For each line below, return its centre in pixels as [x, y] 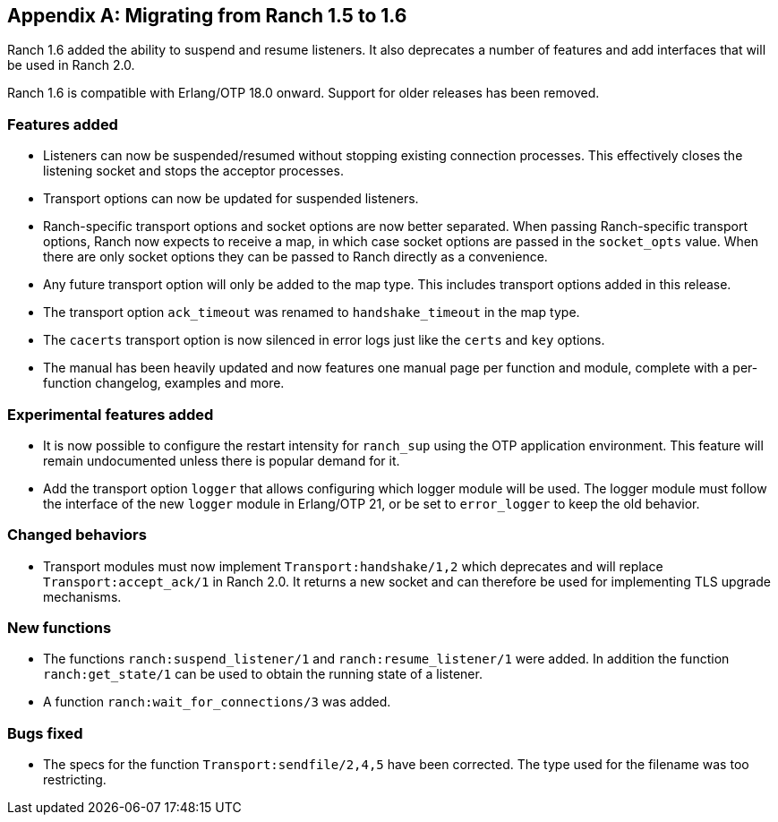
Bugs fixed [45, 733]
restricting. [75, 780]
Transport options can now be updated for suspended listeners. [231, 199]
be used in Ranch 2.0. [71, 65]
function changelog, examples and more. [164, 383]
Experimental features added [111, 414]
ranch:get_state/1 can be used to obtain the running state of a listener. [263, 674]
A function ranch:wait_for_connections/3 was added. [217, 702]
